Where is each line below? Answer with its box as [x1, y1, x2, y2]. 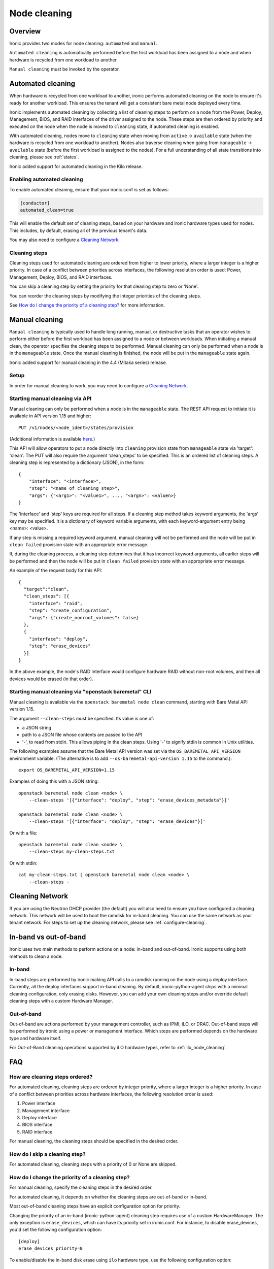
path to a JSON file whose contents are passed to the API [22, 731, 143, 738]
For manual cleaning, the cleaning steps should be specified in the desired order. [9, 1138, 179, 1144]
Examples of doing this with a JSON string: [9, 778, 99, 784]
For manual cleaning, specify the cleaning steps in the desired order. [9, 1184, 153, 1190]
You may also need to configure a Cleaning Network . [9, 237, 120, 243]
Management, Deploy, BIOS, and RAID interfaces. [9, 274, 113, 280]
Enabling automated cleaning [9, 176, 83, 183]
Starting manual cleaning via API [9, 395, 92, 402]
